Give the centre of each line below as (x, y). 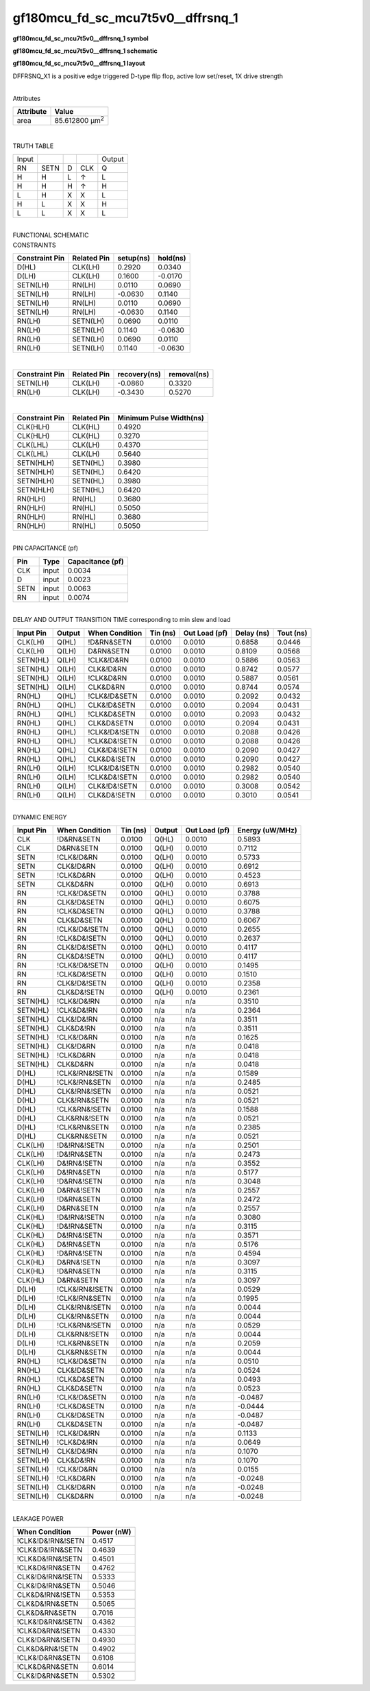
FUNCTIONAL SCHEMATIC (51, 235)
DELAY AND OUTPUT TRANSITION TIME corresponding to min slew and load (122, 620)
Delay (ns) (252, 633)
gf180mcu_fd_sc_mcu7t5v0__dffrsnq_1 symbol (81, 38)
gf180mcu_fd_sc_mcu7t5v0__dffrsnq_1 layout (79, 63)
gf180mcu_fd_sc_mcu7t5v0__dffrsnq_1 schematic (85, 51)
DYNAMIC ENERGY (40, 817)
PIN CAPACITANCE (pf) (46, 548)
